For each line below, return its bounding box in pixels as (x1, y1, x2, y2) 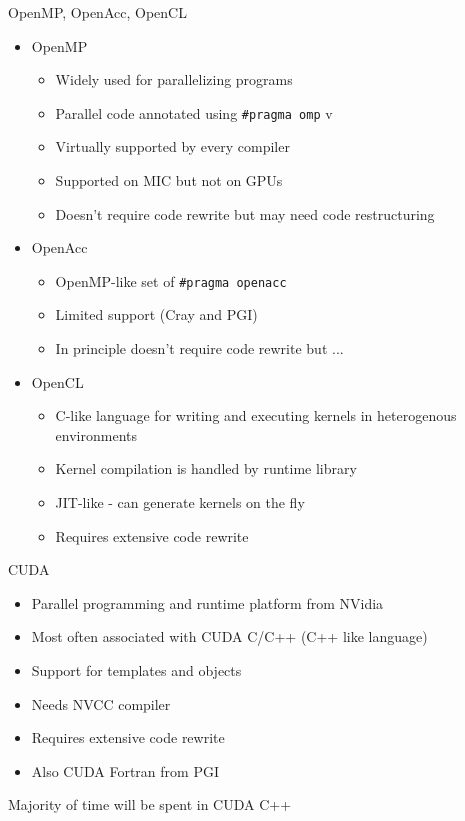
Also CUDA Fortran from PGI (31, 760, 219, 781)
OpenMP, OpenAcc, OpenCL (8, 2, 187, 22)
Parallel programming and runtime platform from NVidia (31, 592, 384, 613)
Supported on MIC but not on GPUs (55, 170, 283, 191)
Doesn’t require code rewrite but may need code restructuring (55, 203, 435, 224)
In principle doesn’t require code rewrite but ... (55, 338, 344, 359)
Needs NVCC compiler (31, 693, 171, 714)
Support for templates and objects (31, 660, 242, 680)
